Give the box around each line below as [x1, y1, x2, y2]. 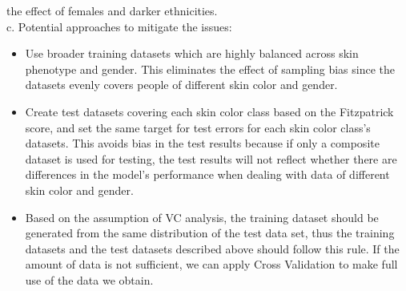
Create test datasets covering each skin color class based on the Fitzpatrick [25, 103, 394, 119]
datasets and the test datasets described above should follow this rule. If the [25, 240, 400, 257]
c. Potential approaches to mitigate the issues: [6, 18, 232, 34]
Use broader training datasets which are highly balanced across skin [25, 45, 359, 62]
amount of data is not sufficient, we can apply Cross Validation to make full [25, 256, 398, 273]
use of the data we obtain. [25, 271, 154, 288]
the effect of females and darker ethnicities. [6, 2, 218, 18]
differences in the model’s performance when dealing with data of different [25, 166, 390, 183]
